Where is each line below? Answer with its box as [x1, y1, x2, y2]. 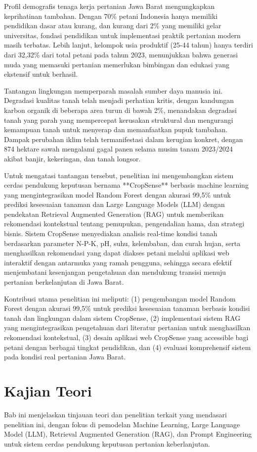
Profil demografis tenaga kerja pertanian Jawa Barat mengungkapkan [4, 1, 214, 11]
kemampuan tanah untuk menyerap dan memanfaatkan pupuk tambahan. [4, 124, 228, 135]
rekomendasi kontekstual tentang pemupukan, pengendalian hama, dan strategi [4, 218, 245, 229]
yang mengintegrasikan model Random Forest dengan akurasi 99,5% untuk [4, 189, 231, 200]
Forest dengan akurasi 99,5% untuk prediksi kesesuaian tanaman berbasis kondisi [4, 303, 250, 313]
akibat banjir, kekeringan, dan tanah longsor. [4, 153, 141, 163]
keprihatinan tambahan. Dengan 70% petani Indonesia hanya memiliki [4, 10, 218, 21]
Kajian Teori [4, 380, 92, 401]
